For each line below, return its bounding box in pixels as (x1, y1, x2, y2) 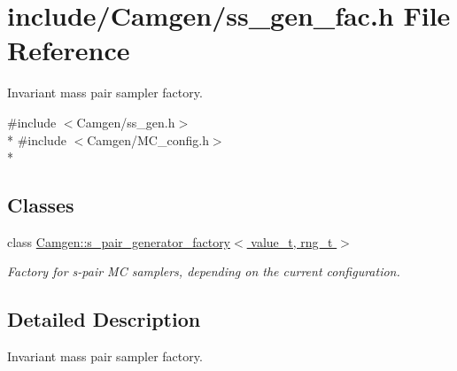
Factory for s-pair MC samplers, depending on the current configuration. (7, 262, 400, 281)
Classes (7, 191, 74, 219)
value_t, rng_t (251, 232, 333, 251)
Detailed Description (7, 305, 201, 333)
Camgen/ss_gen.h (76, 112, 175, 131)
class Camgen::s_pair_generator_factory (7, 232, 231, 251)
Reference (7, 32, 130, 68)
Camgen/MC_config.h (87, 130, 209, 149)
